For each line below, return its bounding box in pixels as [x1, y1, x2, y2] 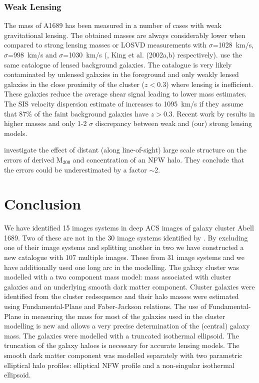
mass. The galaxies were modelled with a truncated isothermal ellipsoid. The [4, 330, 239, 340]
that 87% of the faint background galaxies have [4, 108, 149, 118]
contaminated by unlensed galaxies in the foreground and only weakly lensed [4, 69, 239, 79]
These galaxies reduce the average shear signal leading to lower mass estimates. [4, 88, 247, 99]
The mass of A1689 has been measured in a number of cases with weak [4, 20, 221, 30]
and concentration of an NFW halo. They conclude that [72, 154, 244, 164]
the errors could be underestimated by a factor [4, 164, 147, 174]
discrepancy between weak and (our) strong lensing [95, 118, 252, 128]
